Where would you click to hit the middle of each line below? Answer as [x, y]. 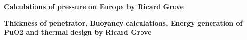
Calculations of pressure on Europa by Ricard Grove [94, 6]
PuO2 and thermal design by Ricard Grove [78, 32]
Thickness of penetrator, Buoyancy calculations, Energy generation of [123, 22]
